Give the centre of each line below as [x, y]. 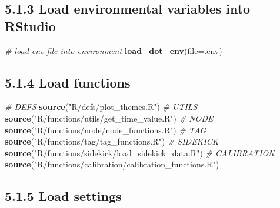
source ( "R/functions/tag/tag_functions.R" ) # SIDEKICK [112, 141]
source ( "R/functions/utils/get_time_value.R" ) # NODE [109, 118]
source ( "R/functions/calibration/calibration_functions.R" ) [112, 164]
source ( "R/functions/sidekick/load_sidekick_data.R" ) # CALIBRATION [140, 152]
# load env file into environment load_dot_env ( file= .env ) [114, 50]
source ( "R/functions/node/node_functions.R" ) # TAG [106, 130]
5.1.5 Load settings [63, 196]
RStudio [30, 26]
